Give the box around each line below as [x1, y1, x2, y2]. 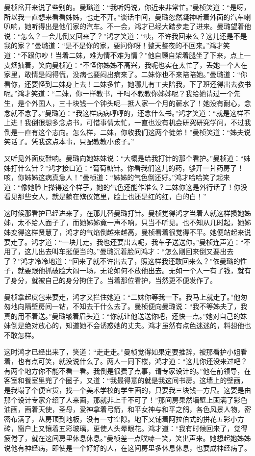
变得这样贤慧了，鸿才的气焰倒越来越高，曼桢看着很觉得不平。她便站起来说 [10, 227, 251, 237]
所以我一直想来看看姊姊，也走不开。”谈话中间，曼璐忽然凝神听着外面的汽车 [4, 11, 244, 22]
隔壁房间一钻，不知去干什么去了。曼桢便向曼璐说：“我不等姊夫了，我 [24, 301, 248, 311]
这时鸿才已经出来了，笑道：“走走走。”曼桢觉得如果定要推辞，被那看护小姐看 [4, 346, 248, 356]
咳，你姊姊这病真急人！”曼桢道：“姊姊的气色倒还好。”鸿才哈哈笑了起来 [4, 172, 230, 182]
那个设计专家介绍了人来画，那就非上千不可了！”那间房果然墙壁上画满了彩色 [4, 394, 248, 405]
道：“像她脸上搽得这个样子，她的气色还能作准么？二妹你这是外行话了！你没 [4, 181, 248, 192]
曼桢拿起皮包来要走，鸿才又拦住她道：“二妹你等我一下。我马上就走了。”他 [4, 291, 241, 302]
